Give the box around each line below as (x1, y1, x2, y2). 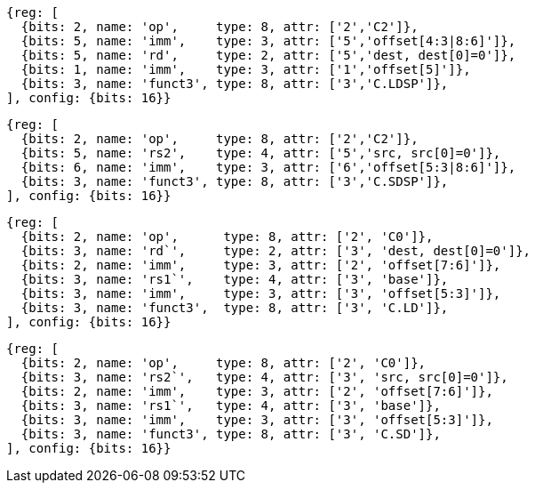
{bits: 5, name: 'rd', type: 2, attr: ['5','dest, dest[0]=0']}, (20, 48, 516, 62)
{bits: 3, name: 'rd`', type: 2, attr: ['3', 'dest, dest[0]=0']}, (20, 244, 531, 258)
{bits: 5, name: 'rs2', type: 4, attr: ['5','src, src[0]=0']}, (20, 146, 501, 160)
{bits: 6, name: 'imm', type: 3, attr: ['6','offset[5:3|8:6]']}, (20, 160, 516, 174)
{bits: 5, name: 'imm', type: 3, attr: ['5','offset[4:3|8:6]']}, (20, 34, 516, 48)
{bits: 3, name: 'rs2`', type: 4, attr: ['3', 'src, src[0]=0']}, (20, 370, 508, 384)
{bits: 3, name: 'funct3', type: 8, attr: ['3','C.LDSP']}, (20, 76, 449, 91)
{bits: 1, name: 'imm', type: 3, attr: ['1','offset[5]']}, (20, 62, 471, 76)
